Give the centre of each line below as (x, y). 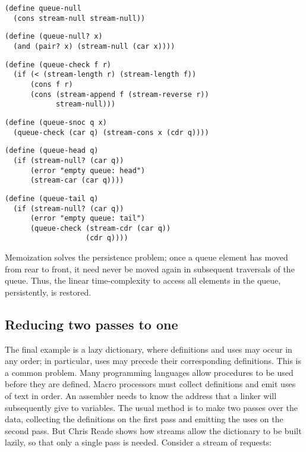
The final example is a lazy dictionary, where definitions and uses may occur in (149, 349)
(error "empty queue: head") (88, 170)
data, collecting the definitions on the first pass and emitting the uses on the (144, 419)
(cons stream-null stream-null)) (79, 18)
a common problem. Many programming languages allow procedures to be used (149, 372)
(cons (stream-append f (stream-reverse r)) (119, 94)
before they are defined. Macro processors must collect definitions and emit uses (150, 384)
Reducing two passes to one (92, 324)
